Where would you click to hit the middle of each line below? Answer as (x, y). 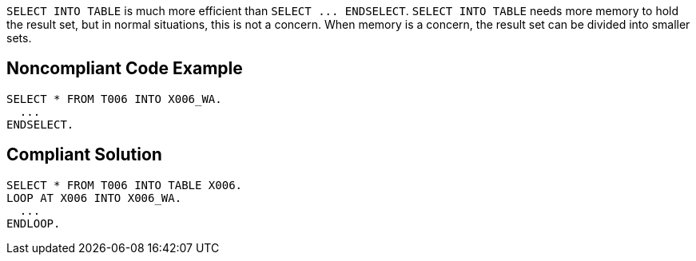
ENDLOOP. (34, 223)
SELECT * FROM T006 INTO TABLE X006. (125, 185)
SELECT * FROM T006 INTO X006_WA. (114, 99)
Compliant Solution (84, 155)
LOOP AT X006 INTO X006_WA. (94, 198)
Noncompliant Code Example (125, 69)
